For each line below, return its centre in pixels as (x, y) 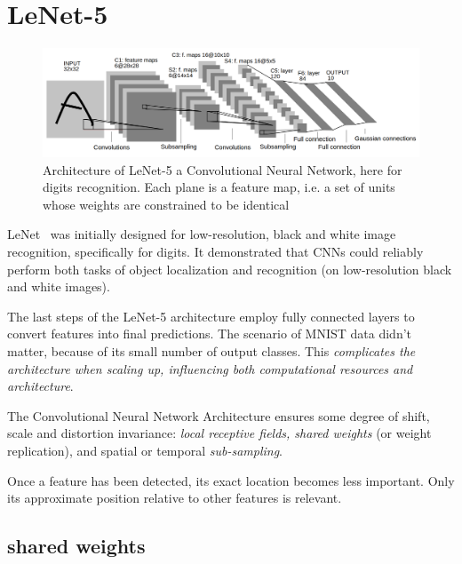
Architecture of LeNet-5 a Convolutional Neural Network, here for (223, 169)
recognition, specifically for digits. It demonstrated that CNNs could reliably (215, 252)
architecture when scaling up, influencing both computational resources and (210, 368)
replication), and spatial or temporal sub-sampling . (145, 450)
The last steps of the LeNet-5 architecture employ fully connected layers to (211, 316)
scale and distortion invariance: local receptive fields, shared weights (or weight (219, 433)
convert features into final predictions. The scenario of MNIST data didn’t (210, 334)
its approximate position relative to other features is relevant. (175, 498)
